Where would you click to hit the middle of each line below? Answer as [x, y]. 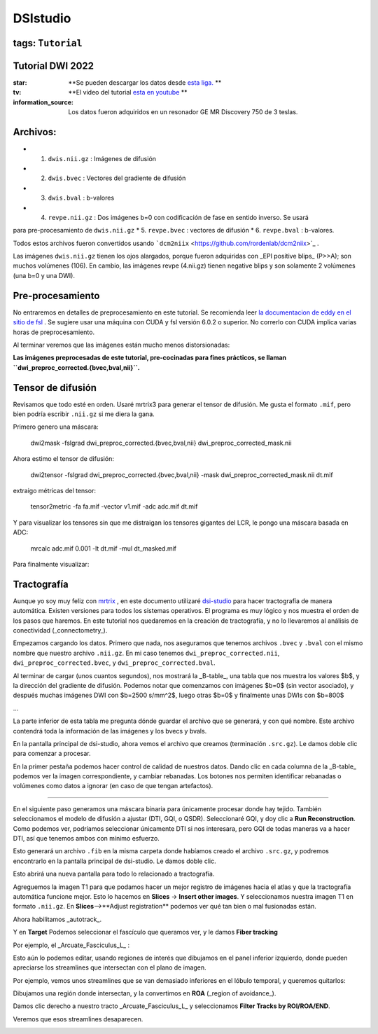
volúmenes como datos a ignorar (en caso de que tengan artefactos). [113, 786]
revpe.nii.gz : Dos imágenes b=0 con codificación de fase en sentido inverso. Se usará [178, 217]
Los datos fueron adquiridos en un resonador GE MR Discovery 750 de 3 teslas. [183, 112]
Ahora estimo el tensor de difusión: [64, 459]
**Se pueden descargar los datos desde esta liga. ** [145, 83]
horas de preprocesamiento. [54, 332]
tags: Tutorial [48, 43]
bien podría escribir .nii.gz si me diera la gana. [84, 414]
